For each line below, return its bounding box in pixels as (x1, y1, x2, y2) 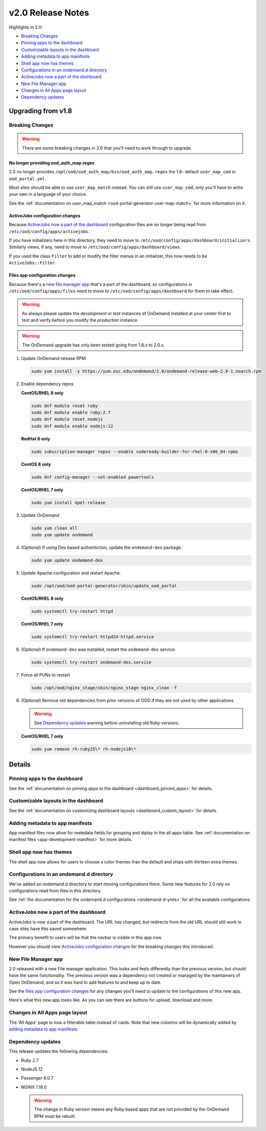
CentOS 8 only (21, 461, 51, 467)
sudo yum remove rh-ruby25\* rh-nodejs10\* (31, 746, 137, 752)
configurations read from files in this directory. (9, 888, 102, 894)
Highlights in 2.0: (9, 24, 43, 30)
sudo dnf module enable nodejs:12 (31, 423, 113, 429)
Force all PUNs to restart (21, 672, 70, 677)
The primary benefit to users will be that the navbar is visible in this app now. (9, 935, 162, 941)
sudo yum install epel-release (31, 500, 106, 505)
